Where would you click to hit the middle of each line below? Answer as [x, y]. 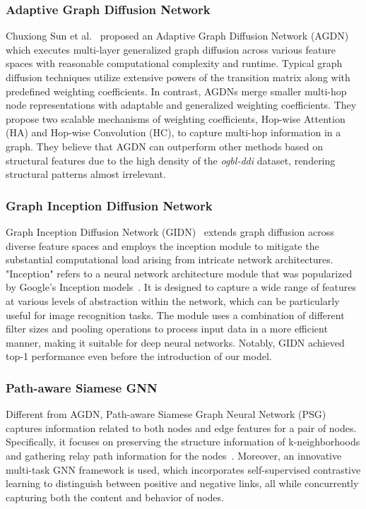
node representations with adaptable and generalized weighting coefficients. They [181, 105]
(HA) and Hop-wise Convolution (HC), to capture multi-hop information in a [173, 132]
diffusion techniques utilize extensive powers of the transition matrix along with [178, 77]
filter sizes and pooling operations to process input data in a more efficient [167, 329]
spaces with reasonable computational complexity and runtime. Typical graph [174, 63]
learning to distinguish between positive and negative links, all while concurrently [182, 483]
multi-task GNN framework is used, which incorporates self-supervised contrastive [183, 469]
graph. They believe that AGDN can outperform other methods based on [165, 146]
